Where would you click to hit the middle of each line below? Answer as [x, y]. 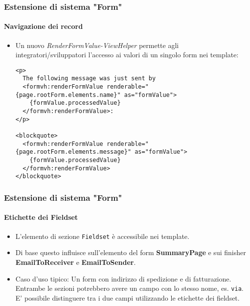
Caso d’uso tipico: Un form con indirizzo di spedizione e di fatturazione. [123, 278]
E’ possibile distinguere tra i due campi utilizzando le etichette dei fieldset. [127, 297]
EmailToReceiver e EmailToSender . [76, 262]
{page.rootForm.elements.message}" [73, 152]
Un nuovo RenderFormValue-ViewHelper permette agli [97, 45]
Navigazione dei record [44, 26]
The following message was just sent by [89, 79]
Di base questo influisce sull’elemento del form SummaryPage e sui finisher [131, 252]
